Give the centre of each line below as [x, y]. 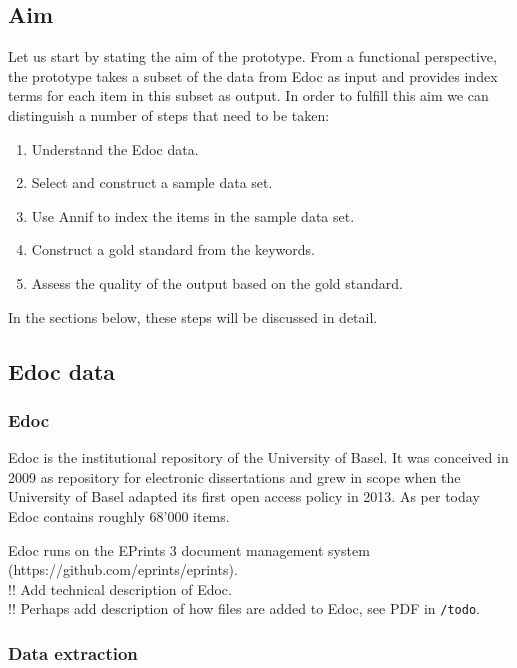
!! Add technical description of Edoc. [120, 588]
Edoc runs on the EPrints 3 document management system [189, 549]
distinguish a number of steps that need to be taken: [169, 114]
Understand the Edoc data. [115, 148]
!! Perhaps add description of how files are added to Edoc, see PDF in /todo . [244, 608]
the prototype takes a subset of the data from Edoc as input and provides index [253, 75]
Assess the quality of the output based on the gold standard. [217, 282]
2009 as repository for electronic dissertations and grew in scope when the [234, 476]
